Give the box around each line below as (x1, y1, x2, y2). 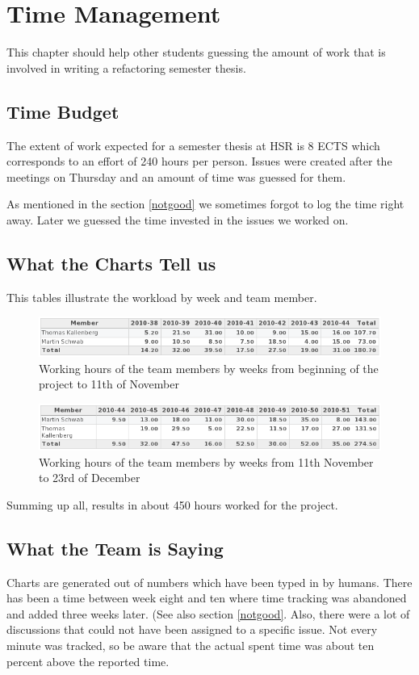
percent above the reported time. (6, 652, 170, 669)
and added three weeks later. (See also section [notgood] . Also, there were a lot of (6, 605, 410, 622)
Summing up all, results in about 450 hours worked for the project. (6, 496, 338, 513)
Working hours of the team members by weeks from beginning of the (39, 359, 379, 376)
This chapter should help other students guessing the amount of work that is (6, 44, 386, 61)
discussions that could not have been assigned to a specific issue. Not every (6, 621, 378, 638)
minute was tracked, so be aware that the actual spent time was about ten (6, 637, 375, 654)
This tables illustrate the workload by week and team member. (6, 288, 317, 305)
